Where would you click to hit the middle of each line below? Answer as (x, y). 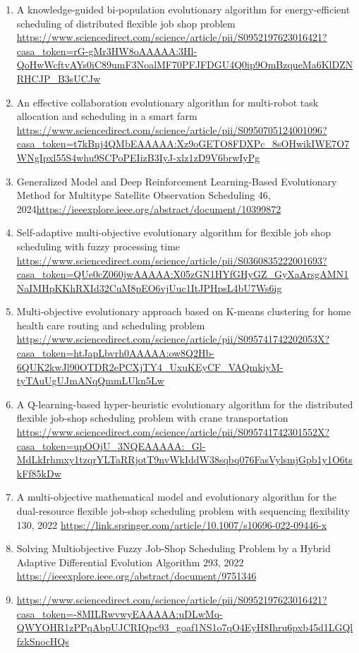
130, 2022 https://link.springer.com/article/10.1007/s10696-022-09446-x (172, 524)
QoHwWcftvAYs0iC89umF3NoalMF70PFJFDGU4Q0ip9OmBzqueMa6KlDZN (185, 65)
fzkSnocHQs (43, 641)
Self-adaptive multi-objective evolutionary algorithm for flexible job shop (174, 232)
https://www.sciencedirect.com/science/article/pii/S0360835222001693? (172, 260)
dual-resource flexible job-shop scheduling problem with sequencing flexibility (183, 511)
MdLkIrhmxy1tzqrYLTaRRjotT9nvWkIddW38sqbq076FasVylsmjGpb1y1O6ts (184, 459)
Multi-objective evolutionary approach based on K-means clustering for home (184, 311)
